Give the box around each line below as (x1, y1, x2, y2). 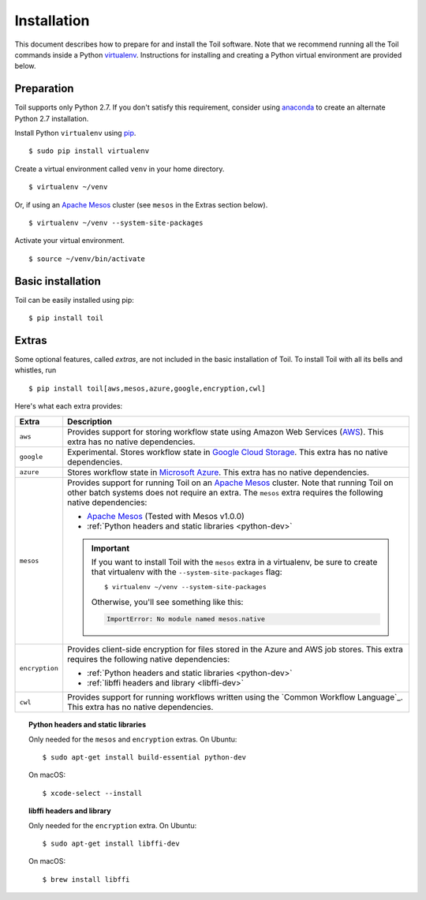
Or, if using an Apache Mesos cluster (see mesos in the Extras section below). (14, 200, 268, 209)
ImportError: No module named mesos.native (106, 615, 266, 623)
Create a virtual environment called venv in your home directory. (14, 164, 225, 174)
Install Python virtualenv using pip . (14, 129, 136, 138)
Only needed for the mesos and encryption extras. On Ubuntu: (28, 734, 237, 744)
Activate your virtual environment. (14, 236, 125, 245)
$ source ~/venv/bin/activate (28, 254, 146, 263)
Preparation (14, 82, 74, 95)
